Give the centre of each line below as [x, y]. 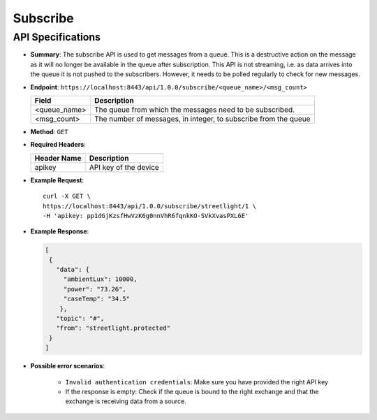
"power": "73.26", [95, 289]
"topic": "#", [80, 319]
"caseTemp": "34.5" [97, 299]
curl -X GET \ [67, 196]
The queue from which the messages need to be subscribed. [195, 110]
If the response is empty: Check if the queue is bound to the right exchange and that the [192, 391]
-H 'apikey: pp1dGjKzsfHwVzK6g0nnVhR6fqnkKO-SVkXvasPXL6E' [146, 216]
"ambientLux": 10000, [100, 279]
